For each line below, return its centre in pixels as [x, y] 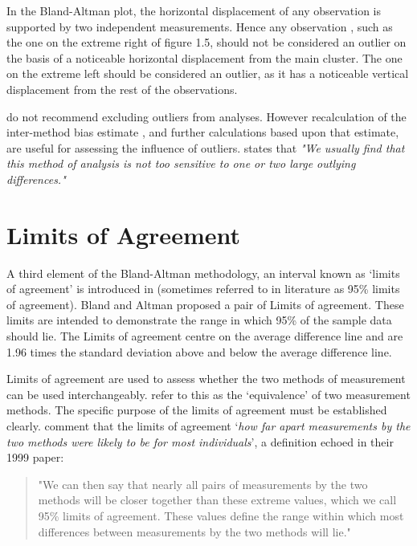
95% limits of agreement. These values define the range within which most [221, 515]
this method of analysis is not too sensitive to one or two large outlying [181, 163]
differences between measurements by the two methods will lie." [194, 531]
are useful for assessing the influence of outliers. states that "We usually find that [206, 147]
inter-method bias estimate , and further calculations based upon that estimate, [203, 132]
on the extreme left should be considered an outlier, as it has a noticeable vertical [208, 73]
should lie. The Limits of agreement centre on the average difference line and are [205, 336]
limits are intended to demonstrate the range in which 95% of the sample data [199, 320]
